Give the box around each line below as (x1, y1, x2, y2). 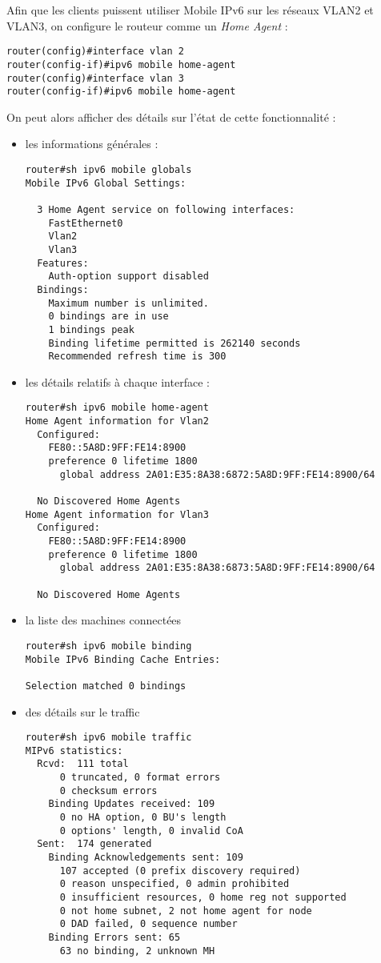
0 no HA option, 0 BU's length (59, 812, 227, 824)
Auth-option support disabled (48, 271, 209, 283)
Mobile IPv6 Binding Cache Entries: (25, 653, 221, 665)
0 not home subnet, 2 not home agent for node (59, 905, 312, 917)
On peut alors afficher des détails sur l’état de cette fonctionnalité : (6, 108, 336, 125)
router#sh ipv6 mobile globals (25, 164, 192, 175)
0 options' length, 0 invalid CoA (59, 825, 243, 837)
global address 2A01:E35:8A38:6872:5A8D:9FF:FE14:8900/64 (59, 468, 375, 480)
